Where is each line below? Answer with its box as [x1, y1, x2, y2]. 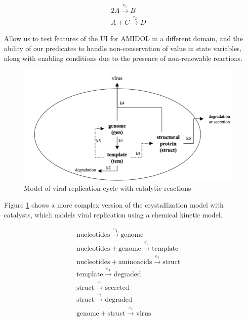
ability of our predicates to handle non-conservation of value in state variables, [4, 43, 242, 53]
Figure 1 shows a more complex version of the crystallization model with [4, 199, 224, 210]
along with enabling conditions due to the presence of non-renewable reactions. [4, 53, 243, 63]
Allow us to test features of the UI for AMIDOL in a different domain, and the [4, 33, 243, 44]
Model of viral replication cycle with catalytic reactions [24, 183, 191, 193]
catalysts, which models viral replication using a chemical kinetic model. [4, 209, 223, 219]
